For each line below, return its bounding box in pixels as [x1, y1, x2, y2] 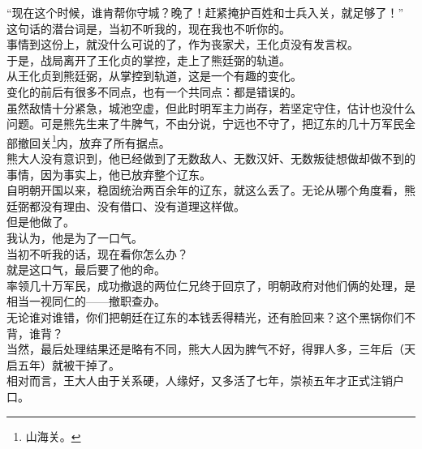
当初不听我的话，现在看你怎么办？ [6, 245, 188, 262]
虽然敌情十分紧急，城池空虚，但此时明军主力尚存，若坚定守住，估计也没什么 [6, 99, 416, 116]
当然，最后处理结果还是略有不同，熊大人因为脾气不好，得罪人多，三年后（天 [6, 340, 416, 357]
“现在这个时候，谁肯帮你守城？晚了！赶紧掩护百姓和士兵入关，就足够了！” [6, 4, 404, 20]
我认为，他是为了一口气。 [6, 229, 143, 246]
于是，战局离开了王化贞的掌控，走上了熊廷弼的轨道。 [6, 51, 291, 68]
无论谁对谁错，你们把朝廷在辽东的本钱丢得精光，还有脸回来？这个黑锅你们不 [6, 308, 416, 325]
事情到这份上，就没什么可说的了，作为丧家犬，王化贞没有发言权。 [6, 36, 359, 53]
